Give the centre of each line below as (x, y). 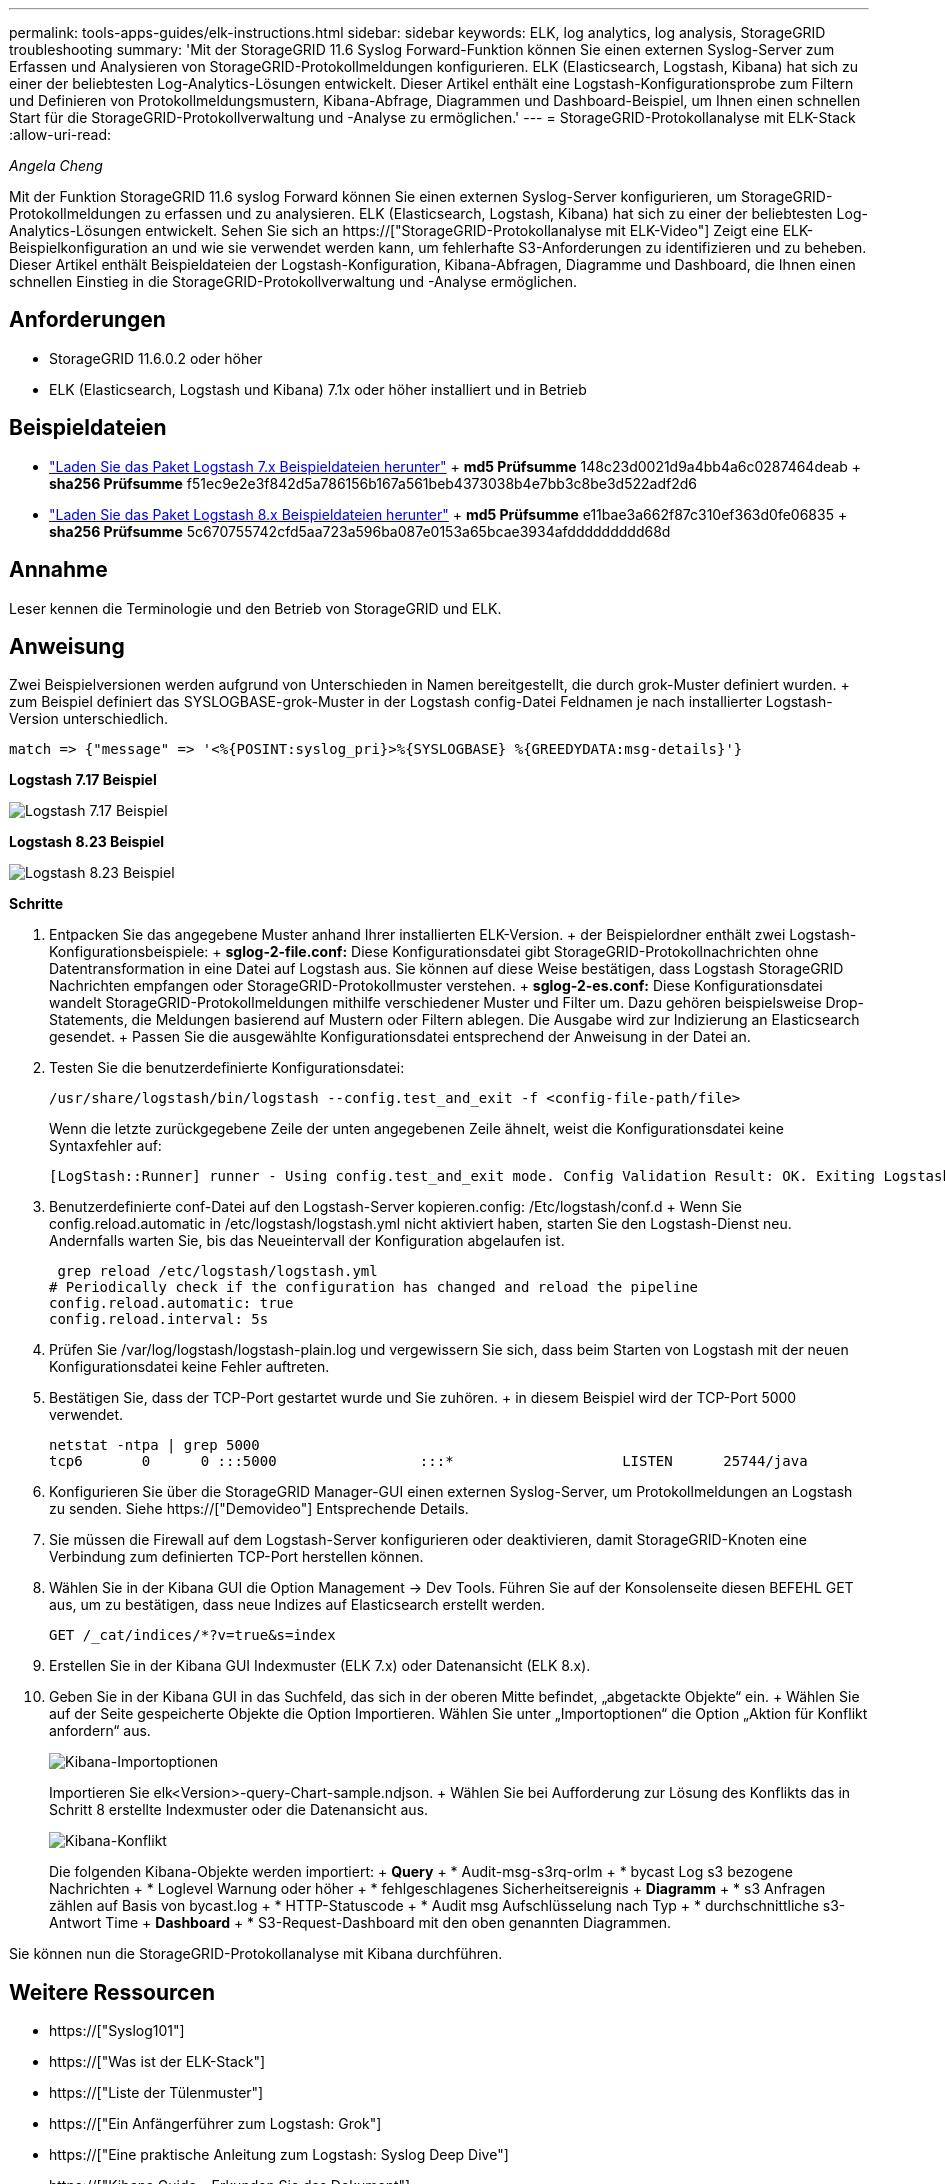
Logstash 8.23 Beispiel (87, 842)
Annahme (58, 570)
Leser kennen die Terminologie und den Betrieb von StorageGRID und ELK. (255, 608)
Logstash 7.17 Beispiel (83, 780)
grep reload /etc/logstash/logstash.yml (217, 1271)
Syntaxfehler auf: (105, 1146)
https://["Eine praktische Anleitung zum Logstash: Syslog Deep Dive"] (279, 2155)
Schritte (36, 904)
